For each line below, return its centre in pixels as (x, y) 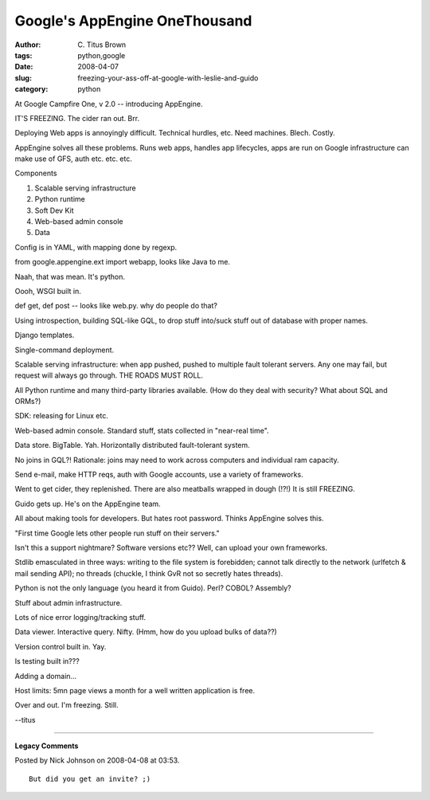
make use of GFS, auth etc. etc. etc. (74, 159)
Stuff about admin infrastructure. (68, 602)
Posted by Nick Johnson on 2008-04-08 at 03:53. (97, 760)
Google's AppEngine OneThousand (133, 21)
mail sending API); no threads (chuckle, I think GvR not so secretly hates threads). (149, 573)
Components (36, 173)
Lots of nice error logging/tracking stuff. (80, 617)
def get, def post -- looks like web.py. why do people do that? (116, 306)
